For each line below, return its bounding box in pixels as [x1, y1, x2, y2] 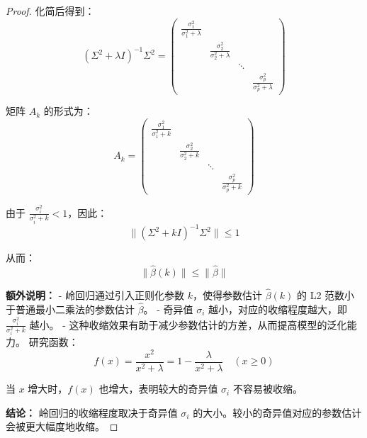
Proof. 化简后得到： [6, 4, 95, 18]
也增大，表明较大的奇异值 [98, 381, 218, 396]
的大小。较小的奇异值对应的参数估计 [193, 405, 362, 420]
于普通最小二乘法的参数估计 [6, 301, 135, 316]
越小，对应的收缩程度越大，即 [208, 301, 348, 316]
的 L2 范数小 [296, 288, 355, 303]
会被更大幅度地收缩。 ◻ [6, 419, 118, 434]
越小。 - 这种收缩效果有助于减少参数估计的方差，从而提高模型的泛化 [29, 317, 347, 332]
